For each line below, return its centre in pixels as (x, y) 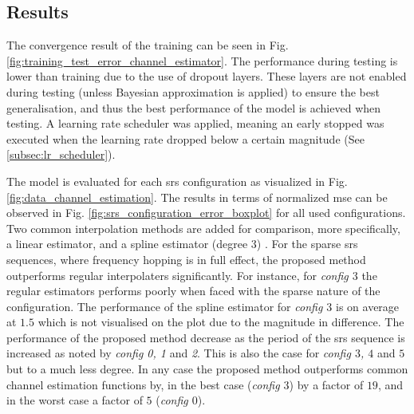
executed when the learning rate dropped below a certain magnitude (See (185, 138)
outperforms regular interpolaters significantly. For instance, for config (177, 275)
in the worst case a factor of (75, 400)
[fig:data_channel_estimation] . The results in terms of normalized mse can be (197, 197)
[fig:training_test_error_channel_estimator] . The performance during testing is (202, 60)
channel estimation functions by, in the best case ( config (143, 384)
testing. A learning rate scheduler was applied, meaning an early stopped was (195, 123)
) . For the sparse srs (307, 244)
